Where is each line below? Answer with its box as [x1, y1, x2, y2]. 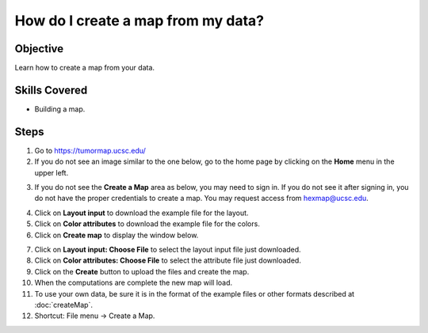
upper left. [34, 168, 69, 177]
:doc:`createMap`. [34, 300, 93, 309]
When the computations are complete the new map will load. [34, 278, 233, 288]
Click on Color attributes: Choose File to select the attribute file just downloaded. [34, 255, 301, 265]
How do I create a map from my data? [14, 12, 265, 29]
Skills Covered [14, 83, 88, 96]
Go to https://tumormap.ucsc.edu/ [34, 146, 147, 155]
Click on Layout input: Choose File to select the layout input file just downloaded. [34, 245, 301, 254]
